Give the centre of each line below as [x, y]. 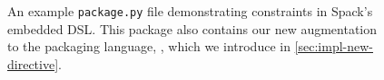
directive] [33, 63]
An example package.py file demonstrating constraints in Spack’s [190, 11]
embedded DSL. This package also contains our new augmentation [192, 28]
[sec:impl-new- [334, 46]
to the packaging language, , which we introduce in [149, 46]
